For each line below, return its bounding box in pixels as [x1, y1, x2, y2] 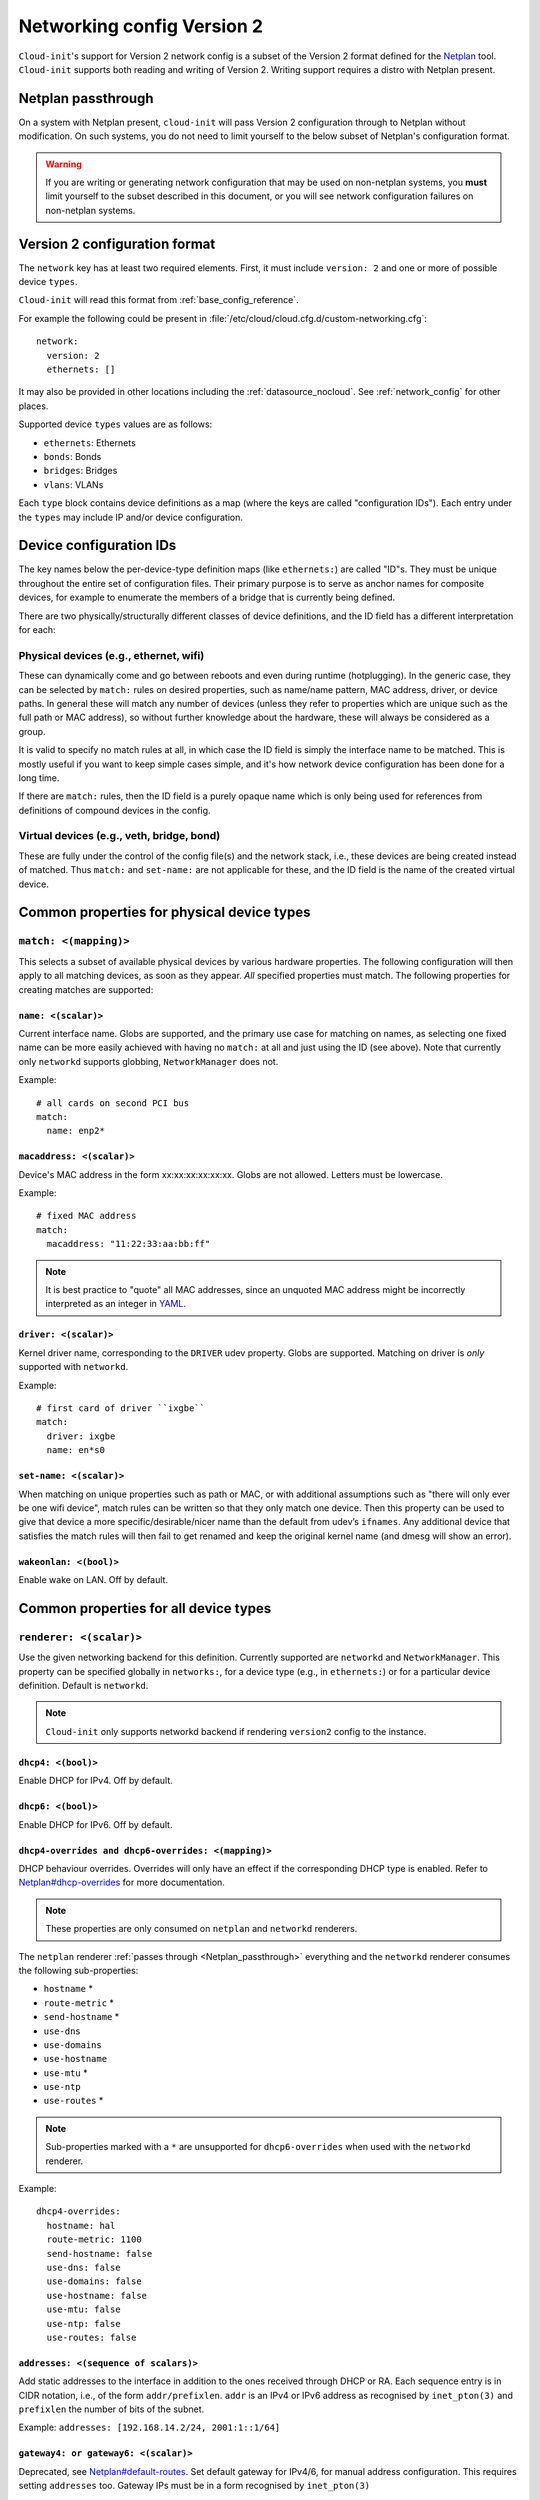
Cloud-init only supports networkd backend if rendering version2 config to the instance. [45, 1725, 427, 1737]
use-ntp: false [46, 2318, 121, 2329]
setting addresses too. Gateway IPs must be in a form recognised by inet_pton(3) [18, 2480, 371, 2492]
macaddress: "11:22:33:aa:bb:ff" [46, 1238, 211, 1250]
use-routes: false [46, 2331, 137, 2343]
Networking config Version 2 [18, 15, 264, 37]
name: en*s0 [46, 1445, 105, 1456]
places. [18, 400, 49, 412]
